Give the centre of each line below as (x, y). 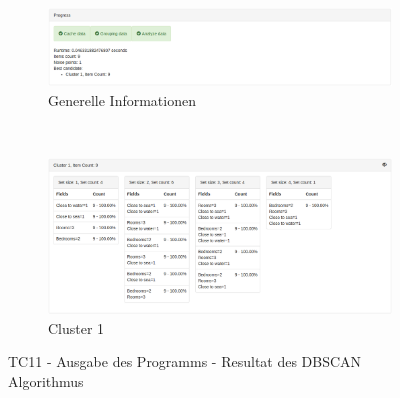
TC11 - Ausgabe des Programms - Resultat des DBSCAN (185, 361)
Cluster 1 (76, 327)
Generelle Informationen (122, 99)
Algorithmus (46, 381)
